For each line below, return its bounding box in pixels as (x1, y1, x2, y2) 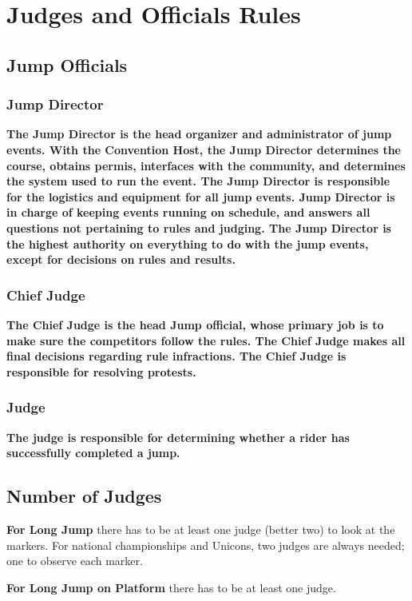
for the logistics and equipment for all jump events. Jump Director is (6, 188, 395, 205)
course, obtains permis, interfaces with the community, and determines (6, 157, 406, 173)
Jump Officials (6, 52, 128, 77)
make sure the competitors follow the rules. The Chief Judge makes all (6, 332, 406, 348)
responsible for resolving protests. (6, 363, 196, 380)
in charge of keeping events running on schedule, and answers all (6, 204, 370, 221)
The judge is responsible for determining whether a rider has (6, 428, 350, 445)
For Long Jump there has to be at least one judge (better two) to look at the (6, 520, 395, 537)
